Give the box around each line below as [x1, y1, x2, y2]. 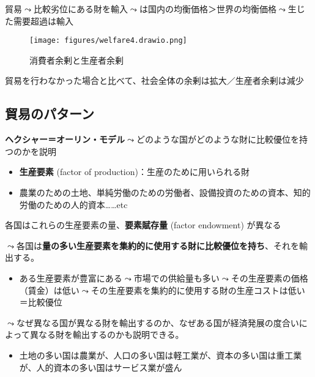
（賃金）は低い [19, 283, 80, 296]
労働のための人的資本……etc [19, 198, 128, 211]
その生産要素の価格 [231, 271, 308, 284]
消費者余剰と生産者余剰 [29, 53, 124, 66]
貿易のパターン [5, 104, 94, 123]
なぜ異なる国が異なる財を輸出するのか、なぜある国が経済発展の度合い [16, 316, 299, 329]
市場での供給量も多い [133, 271, 220, 284]
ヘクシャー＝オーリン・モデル [5, 133, 125, 146]
